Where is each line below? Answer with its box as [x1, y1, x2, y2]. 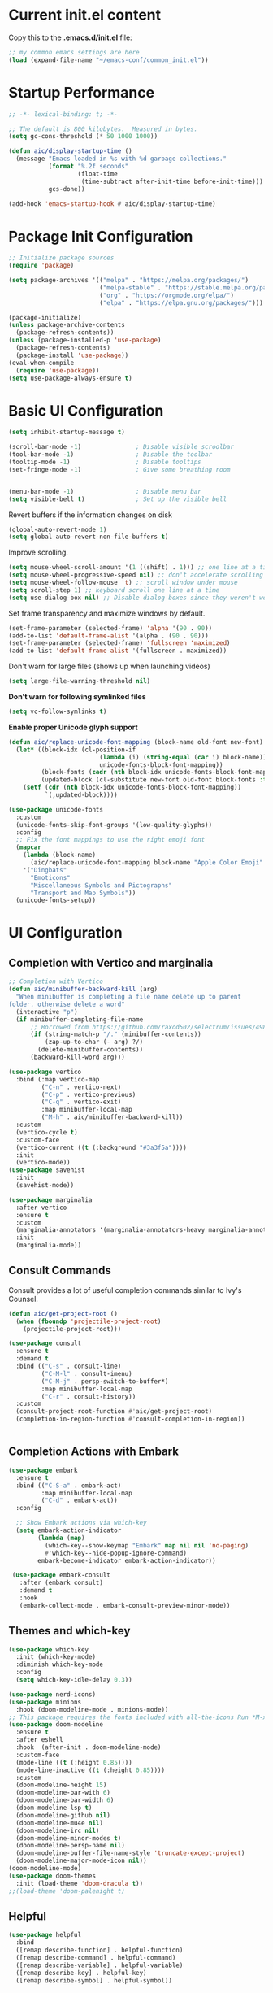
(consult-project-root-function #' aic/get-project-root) [15, 1408, 213, 1416]
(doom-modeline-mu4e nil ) [15, 1819, 104, 1827]
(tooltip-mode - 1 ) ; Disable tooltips [8, 458, 201, 466]
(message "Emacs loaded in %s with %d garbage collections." [15, 154, 227, 163]
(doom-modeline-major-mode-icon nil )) [15, 1856, 148, 1865]
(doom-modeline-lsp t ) [15, 1804, 93, 1812]
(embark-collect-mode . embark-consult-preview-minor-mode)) [19, 1601, 231, 1609]
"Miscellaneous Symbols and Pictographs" [29, 881, 173, 890]
